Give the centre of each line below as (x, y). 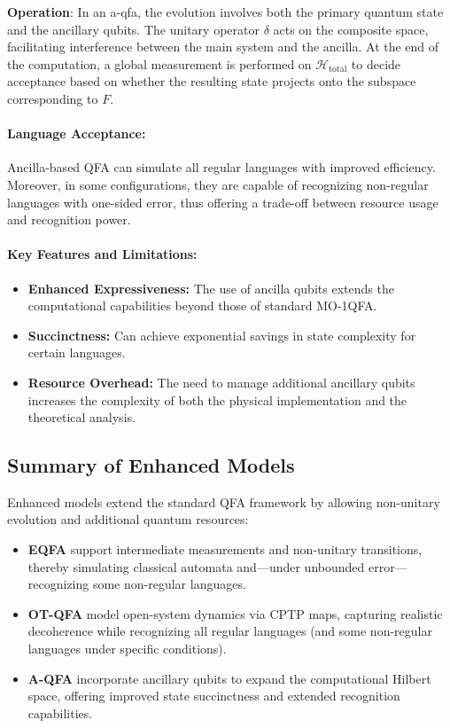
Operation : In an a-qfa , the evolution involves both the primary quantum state (225, 12)
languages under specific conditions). (127, 649)
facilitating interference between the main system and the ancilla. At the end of (223, 47)
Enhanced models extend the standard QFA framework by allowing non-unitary (224, 501)
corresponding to (53, 98)
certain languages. (77, 352)
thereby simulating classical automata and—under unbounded (196, 566)
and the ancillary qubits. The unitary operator (133, 29)
